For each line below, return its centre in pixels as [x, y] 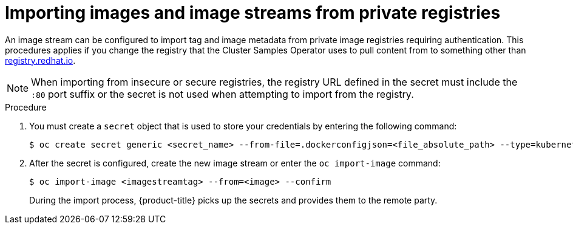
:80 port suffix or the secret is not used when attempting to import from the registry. [222, 94]
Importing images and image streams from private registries [253, 13]
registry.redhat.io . [40, 60]
